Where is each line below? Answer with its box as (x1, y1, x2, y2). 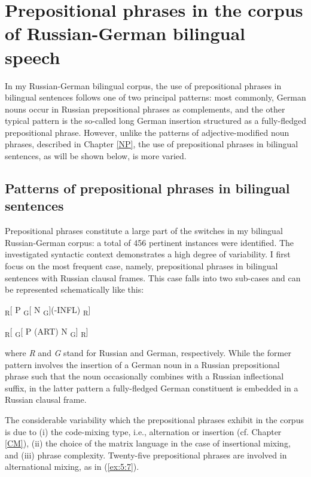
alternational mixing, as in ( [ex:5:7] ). (5, 460, 139, 473)
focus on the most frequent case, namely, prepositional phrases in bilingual (5, 260, 278, 272)
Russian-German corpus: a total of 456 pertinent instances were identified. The (5, 236, 294, 248)
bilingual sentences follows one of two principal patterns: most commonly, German (5, 91, 306, 104)
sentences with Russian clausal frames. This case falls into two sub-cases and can (5, 271, 301, 284)
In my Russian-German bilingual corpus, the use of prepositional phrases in (5, 79, 282, 92)
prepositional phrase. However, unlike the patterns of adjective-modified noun (5, 126, 289, 138)
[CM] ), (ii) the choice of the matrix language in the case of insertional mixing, (5, 437, 291, 449)
